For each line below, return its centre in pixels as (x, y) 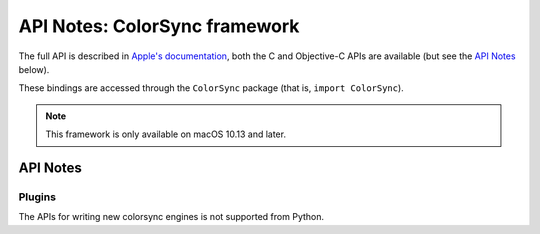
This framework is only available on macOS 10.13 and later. (166, 134)
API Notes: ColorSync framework (159, 26)
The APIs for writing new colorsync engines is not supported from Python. (171, 217)
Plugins (37, 197)
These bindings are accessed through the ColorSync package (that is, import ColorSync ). (211, 88)
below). (34, 69)
